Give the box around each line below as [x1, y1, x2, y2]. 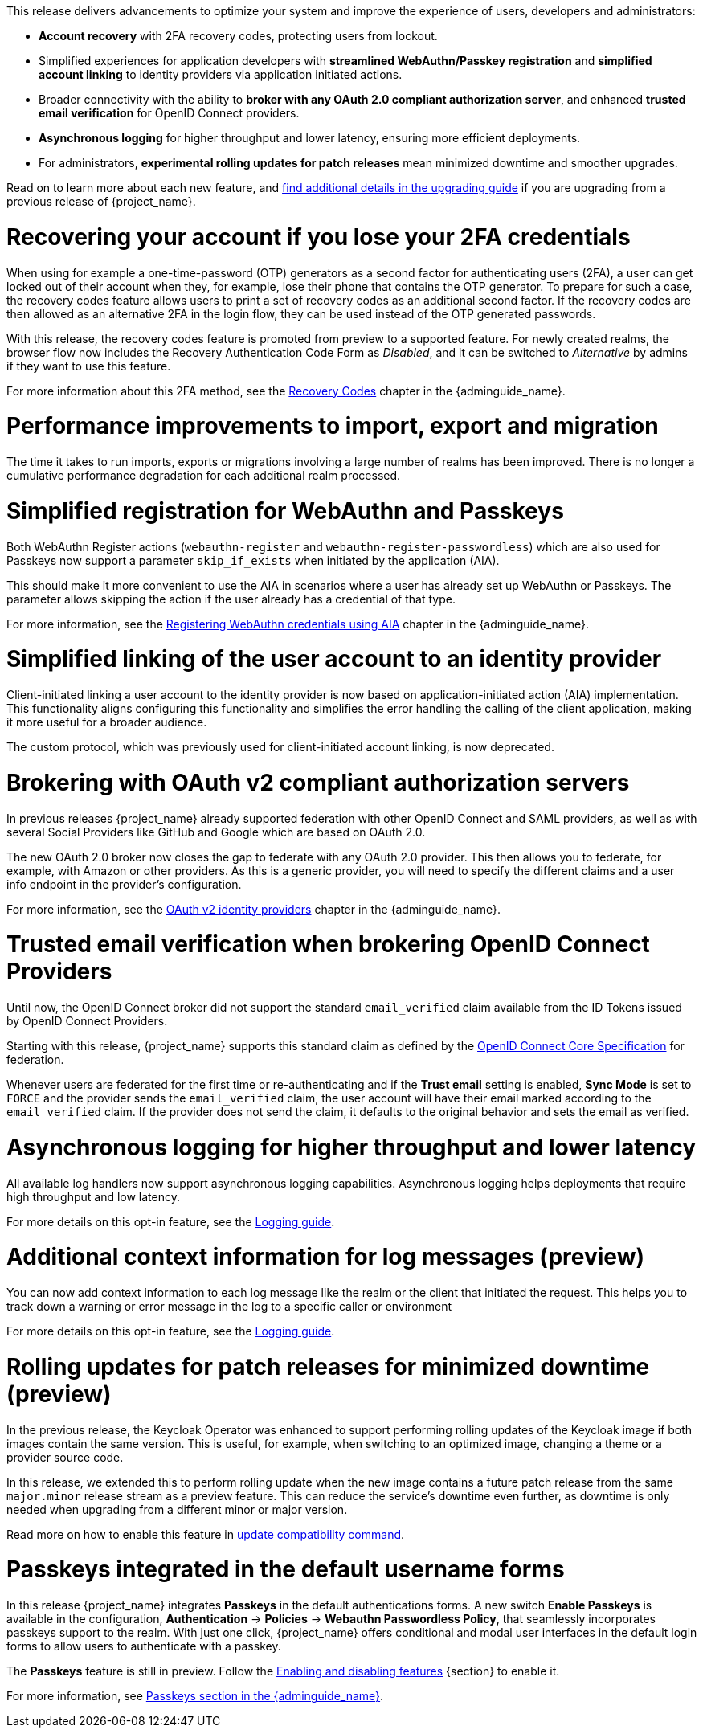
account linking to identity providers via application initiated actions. [39, 67, 403, 81]
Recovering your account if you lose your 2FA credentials [6, 223, 631, 251]
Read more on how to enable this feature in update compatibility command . [6, 1527, 405, 1541]
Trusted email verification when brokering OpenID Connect [6, 930, 650, 959]
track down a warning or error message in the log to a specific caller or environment [6, 1299, 452, 1313]
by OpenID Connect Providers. [6, 1014, 168, 1028]
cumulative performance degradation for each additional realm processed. [6, 468, 401, 482]
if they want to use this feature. [6, 358, 171, 373]
